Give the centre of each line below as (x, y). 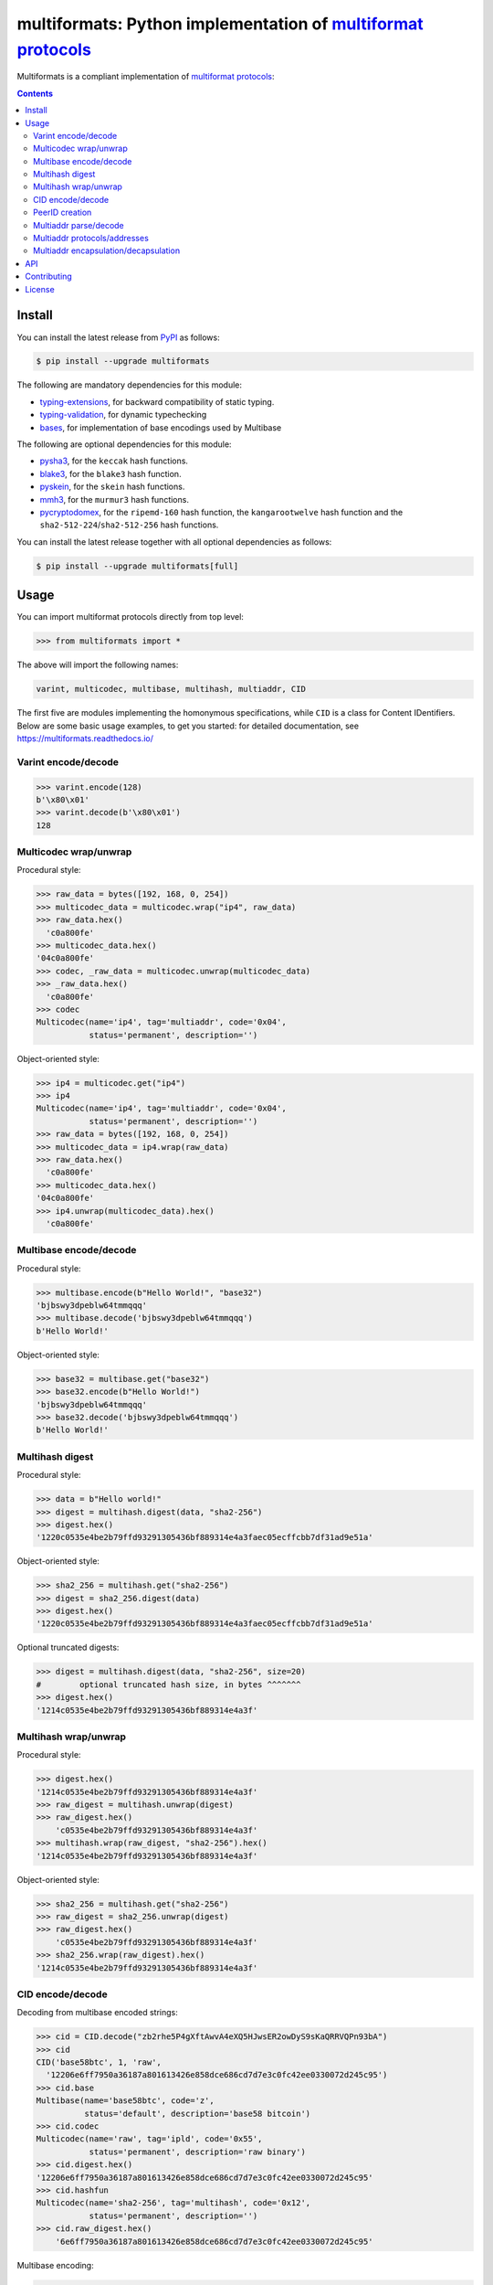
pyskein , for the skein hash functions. (112, 487)
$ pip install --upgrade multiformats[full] (137, 566)
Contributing (48, 276)
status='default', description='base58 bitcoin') (197, 2113)
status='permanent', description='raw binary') (197, 2152)
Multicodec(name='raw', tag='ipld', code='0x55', (149, 2139)
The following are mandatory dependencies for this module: (129, 385)
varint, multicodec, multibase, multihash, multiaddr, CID (171, 689)
